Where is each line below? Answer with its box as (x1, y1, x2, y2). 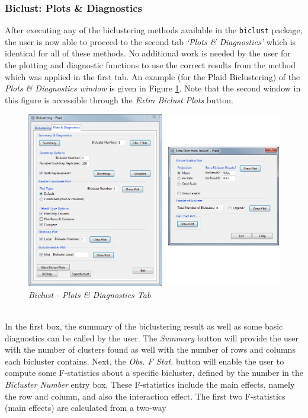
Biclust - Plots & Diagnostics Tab (28, 288, 151, 300)
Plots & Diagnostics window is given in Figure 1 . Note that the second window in (5, 82, 301, 94)
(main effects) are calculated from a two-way (5, 401, 166, 414)
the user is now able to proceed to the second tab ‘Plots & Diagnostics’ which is (5, 35, 296, 47)
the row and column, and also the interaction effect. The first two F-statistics (5, 389, 285, 402)
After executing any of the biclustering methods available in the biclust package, (5, 24, 303, 36)
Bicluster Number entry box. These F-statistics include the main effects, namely (5, 378, 295, 390)
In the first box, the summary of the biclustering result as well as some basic (5, 320, 283, 332)
